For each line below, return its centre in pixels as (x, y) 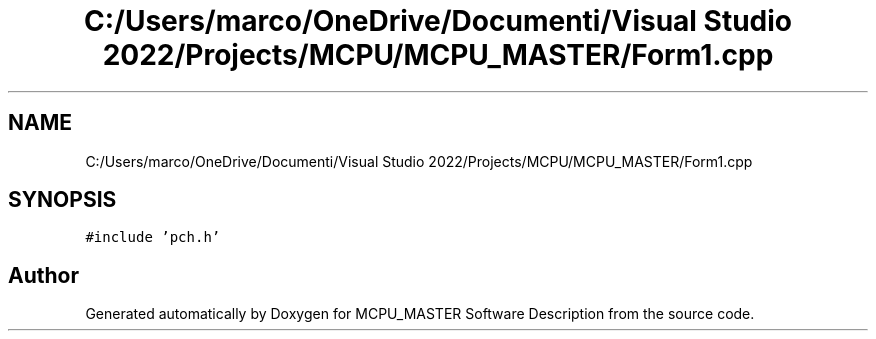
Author (43, 275)
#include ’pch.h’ (153, 237)
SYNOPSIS (62, 200)
